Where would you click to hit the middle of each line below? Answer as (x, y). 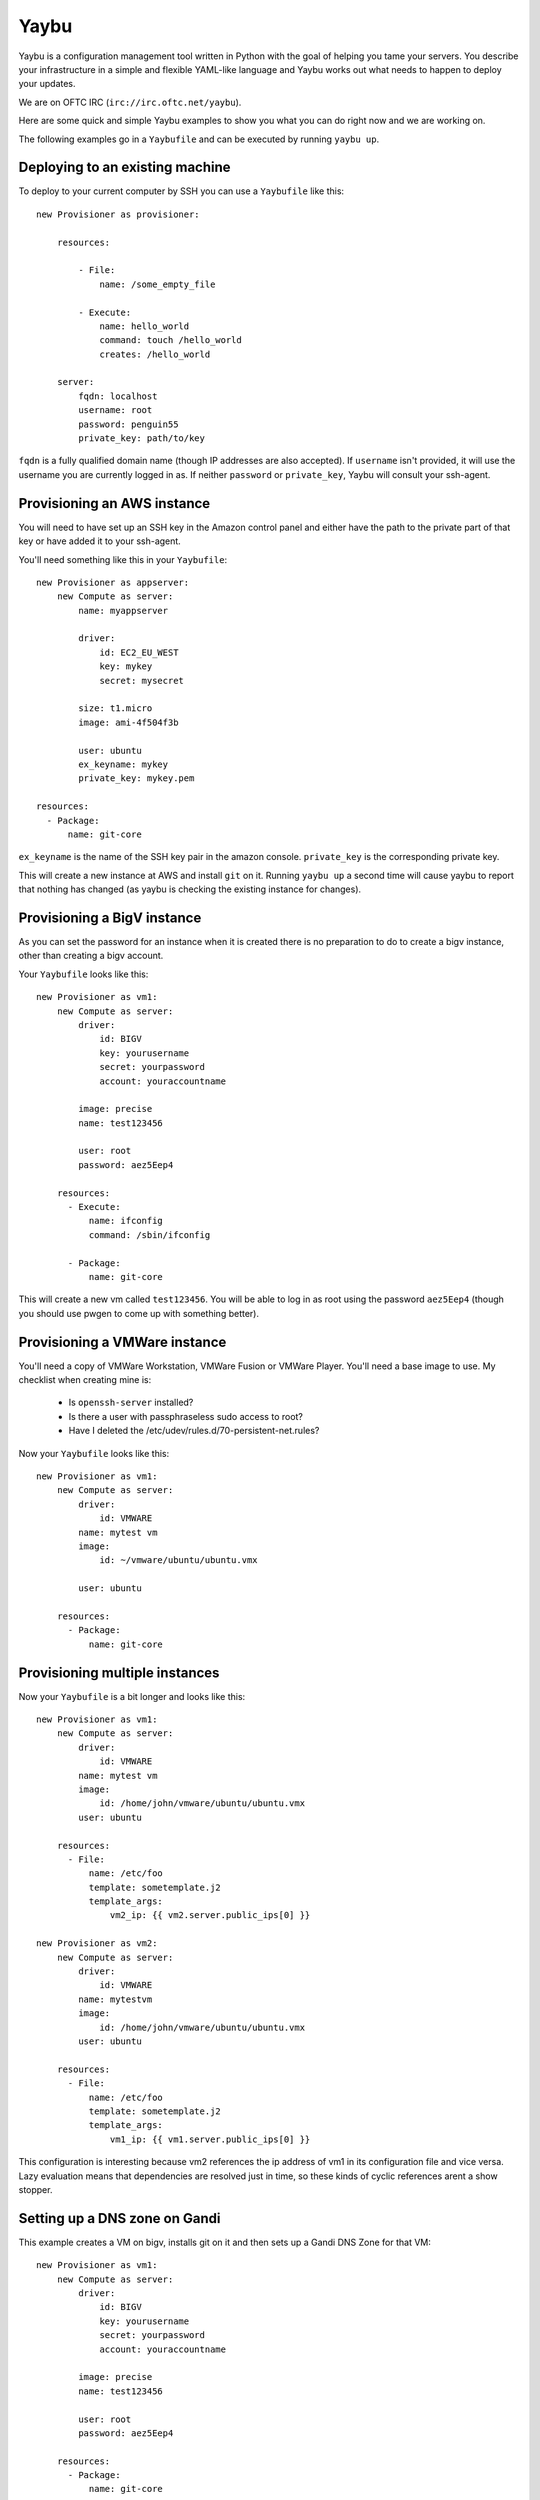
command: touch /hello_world (170, 340)
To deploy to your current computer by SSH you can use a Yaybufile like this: (181, 191)
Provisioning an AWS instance (114, 503)
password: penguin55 (128, 424)
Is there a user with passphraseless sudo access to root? (186, 1416)
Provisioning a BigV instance (110, 917)
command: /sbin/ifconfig (149, 1234)
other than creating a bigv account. (91, 956)
